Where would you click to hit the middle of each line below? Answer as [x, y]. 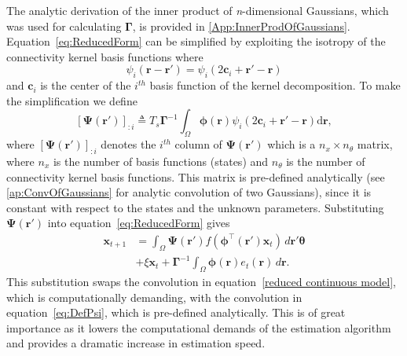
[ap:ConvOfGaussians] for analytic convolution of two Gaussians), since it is [189, 192]
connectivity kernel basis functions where [105, 56]
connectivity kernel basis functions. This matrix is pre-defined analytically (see [196, 176]
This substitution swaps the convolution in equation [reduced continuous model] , [202, 282]
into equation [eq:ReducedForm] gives [139, 223]
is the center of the [86, 85]
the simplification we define [72, 100]
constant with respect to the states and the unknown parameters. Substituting [195, 207]
